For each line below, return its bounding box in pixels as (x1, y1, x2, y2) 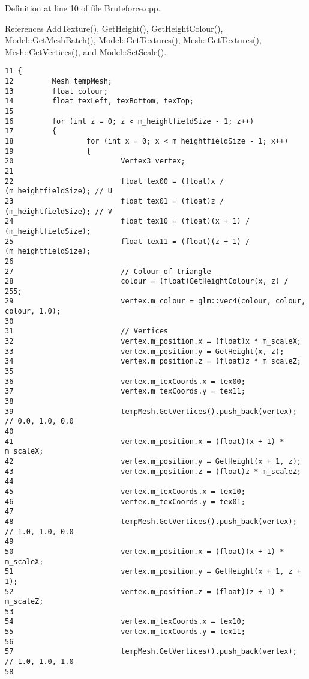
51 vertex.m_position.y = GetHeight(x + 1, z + (5, 567, 301, 576)
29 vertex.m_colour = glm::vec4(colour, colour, (5, 297, 306, 306)
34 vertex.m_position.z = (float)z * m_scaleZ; (5, 357, 301, 366)
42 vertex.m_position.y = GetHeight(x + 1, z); (5, 457, 301, 466)
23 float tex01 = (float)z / (5, 196, 224, 206)
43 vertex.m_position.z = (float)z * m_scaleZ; (5, 467, 301, 476)
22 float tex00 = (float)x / (5, 177, 224, 186)
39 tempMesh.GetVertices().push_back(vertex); (5, 407, 297, 416)
